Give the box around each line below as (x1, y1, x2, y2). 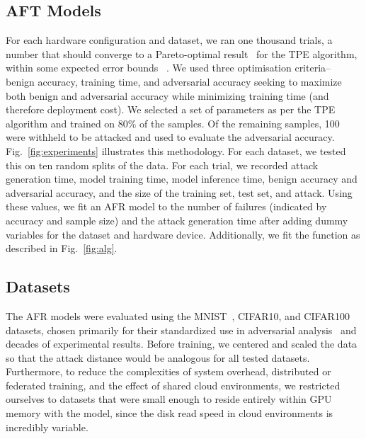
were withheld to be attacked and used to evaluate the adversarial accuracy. (6, 130, 335, 144)
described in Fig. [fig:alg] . (6, 241, 118, 256)
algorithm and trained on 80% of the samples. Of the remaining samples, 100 (6, 115, 340, 130)
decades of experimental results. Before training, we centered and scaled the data (6, 336, 358, 351)
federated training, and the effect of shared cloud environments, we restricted (6, 377, 341, 392)
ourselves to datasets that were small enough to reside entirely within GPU (6, 392, 332, 406)
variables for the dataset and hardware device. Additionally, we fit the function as (6, 227, 360, 241)
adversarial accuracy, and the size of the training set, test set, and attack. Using (6, 185, 353, 200)
